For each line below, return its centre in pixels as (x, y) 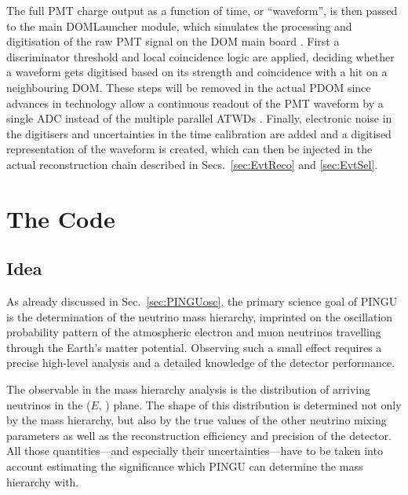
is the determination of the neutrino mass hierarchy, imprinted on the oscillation (200, 316)
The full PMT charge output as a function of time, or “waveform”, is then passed (202, 10)
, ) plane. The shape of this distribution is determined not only (250, 404)
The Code (61, 218)
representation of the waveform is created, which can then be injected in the (189, 149)
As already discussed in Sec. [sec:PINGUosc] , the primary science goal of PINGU (202, 301)
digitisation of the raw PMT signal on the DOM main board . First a (173, 41)
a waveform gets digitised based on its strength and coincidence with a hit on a (197, 72)
